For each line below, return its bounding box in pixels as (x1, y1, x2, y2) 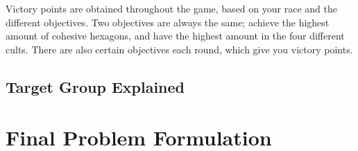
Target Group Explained (6, 75, 185, 97)
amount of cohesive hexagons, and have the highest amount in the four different (6, 28, 345, 43)
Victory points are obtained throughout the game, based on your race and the (6, 1, 337, 15)
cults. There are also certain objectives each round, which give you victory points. (6, 42, 353, 56)
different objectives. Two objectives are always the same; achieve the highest (6, 15, 330, 29)
